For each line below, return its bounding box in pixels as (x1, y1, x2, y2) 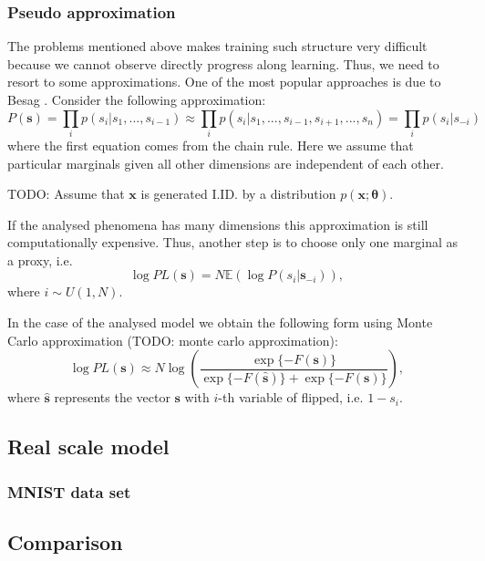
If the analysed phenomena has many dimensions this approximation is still (7, 214, 428, 234)
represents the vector (54, 388, 170, 407)
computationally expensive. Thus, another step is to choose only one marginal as (7, 233, 459, 252)
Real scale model (7, 432, 170, 461)
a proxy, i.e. (7, 250, 73, 269)
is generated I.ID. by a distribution (140, 184, 336, 203)
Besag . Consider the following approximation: (7, 90, 266, 109)
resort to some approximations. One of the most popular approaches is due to (7, 72, 441, 91)
